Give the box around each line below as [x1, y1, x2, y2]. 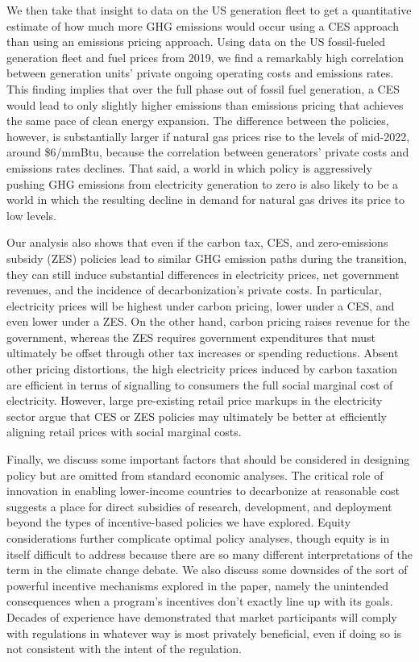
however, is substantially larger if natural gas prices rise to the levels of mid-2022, [6, 127, 410, 144]
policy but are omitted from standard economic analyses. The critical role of [6, 466, 384, 483]
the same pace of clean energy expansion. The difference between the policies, [6, 112, 389, 129]
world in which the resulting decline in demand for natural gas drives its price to [6, 191, 405, 208]
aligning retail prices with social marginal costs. [6, 423, 242, 440]
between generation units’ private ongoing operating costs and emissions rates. [6, 65, 394, 81]
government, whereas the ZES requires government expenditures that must [6, 328, 376, 345]
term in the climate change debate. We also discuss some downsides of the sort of [6, 561, 408, 578]
